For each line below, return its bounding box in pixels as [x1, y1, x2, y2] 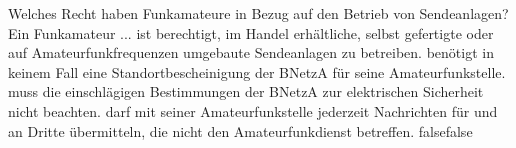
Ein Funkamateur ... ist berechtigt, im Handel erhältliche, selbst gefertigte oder [8, 22, 494, 43]
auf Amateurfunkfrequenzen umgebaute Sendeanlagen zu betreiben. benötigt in [8, 42, 494, 63]
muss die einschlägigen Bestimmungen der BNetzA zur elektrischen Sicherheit [8, 81, 484, 102]
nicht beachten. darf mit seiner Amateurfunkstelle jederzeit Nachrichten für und [8, 100, 498, 121]
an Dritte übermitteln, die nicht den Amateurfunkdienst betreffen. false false [8, 120, 473, 141]
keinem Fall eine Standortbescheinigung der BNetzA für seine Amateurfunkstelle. [8, 61, 506, 82]
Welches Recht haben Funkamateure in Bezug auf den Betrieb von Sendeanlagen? [8, 3, 509, 23]
